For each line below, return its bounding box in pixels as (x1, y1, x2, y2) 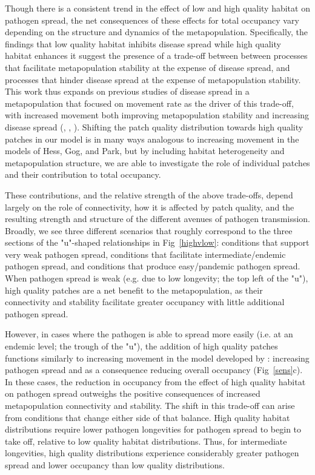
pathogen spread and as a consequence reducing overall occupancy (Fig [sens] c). (5, 363, 303, 376)
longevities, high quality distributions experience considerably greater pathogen (5, 446, 299, 459)
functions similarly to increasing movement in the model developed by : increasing (5, 351, 310, 364)
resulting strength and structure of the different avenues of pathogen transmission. (5, 212, 311, 225)
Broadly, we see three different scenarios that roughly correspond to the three (5, 224, 293, 237)
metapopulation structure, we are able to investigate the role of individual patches (5, 156, 310, 169)
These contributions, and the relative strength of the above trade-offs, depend (5, 188, 293, 201)
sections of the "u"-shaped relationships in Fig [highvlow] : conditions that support (5, 236, 310, 249)
